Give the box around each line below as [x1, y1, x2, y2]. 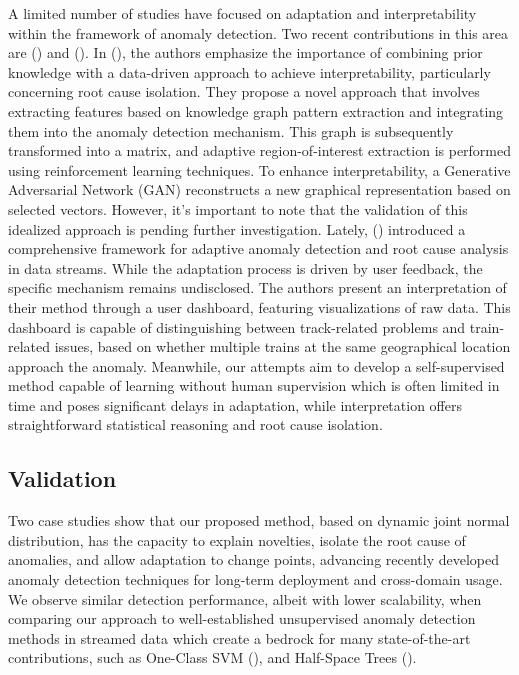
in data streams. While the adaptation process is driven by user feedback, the [8, 257, 483, 278]
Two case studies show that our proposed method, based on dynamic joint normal [8, 510, 510, 531]
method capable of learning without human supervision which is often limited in [8, 375, 500, 396]
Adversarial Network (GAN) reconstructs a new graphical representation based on [8, 179, 511, 200]
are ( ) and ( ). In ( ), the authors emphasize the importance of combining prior [8, 42, 483, 63]
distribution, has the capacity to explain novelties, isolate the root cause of [8, 529, 466, 550]
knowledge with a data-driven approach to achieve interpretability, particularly [8, 61, 491, 82]
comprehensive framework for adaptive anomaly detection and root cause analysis [8, 238, 509, 259]
